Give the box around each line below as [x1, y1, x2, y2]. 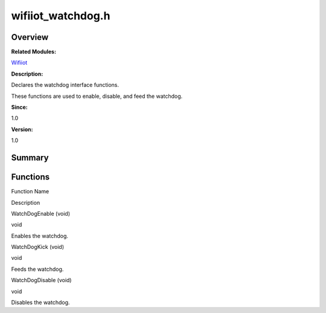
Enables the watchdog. [11, 232, 69, 239]
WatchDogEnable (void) [11, 210, 71, 217]
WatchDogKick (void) [11, 244, 65, 251]
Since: [11, 103, 28, 111]
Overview [11, 32, 49, 42]
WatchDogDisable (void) [11, 277, 72, 284]
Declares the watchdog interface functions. [11, 82, 119, 89]
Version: [11, 126, 33, 133]
